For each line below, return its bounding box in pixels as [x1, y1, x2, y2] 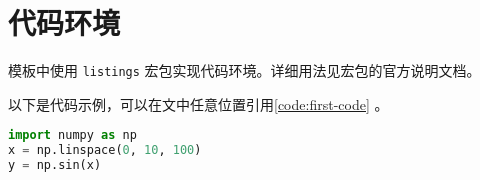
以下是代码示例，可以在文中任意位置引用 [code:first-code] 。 [8, 93, 389, 114]
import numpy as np [8, 128, 137, 143]
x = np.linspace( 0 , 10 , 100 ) [8, 143, 202, 158]
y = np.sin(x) [8, 158, 102, 173]
